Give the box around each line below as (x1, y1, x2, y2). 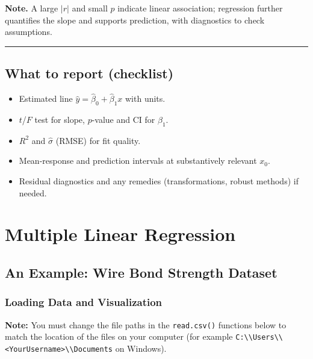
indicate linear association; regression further (117, 2, 283, 14)
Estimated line (19, 92, 73, 105)
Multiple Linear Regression (5, 222, 236, 246)
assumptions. (5, 25, 52, 38)
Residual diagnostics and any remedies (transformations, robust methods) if (19, 174, 299, 187)
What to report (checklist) (5, 64, 174, 83)
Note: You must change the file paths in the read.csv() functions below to (5, 318, 287, 331)
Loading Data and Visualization (5, 295, 163, 310)
